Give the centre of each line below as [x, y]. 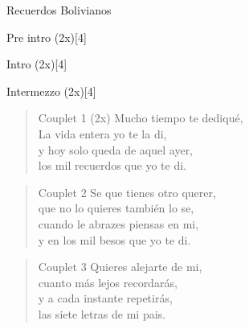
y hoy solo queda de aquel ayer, [116, 149]
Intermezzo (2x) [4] [51, 90]
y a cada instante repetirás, [105, 298]
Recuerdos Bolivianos [59, 10]
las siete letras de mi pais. [102, 313]
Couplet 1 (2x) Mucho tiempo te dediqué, [141, 118]
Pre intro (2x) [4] [47, 37]
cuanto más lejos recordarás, [108, 282]
